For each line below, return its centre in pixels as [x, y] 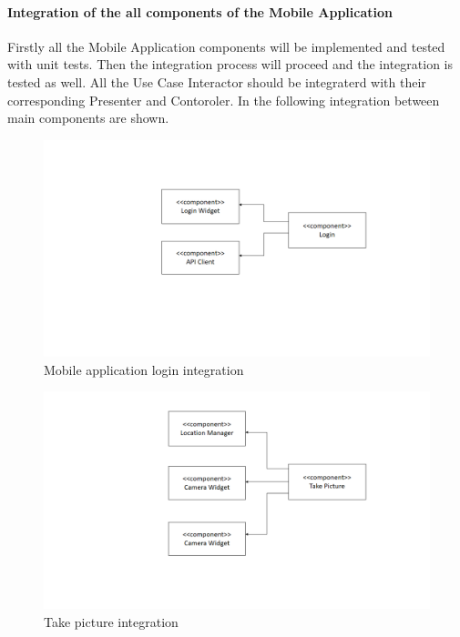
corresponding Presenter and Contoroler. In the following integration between [224, 100]
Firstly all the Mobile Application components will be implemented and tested [226, 46]
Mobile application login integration [144, 369]
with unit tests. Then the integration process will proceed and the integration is [230, 64]
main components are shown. [88, 118]
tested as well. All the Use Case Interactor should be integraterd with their [217, 81]
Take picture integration [111, 621]
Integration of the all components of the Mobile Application [200, 11]
